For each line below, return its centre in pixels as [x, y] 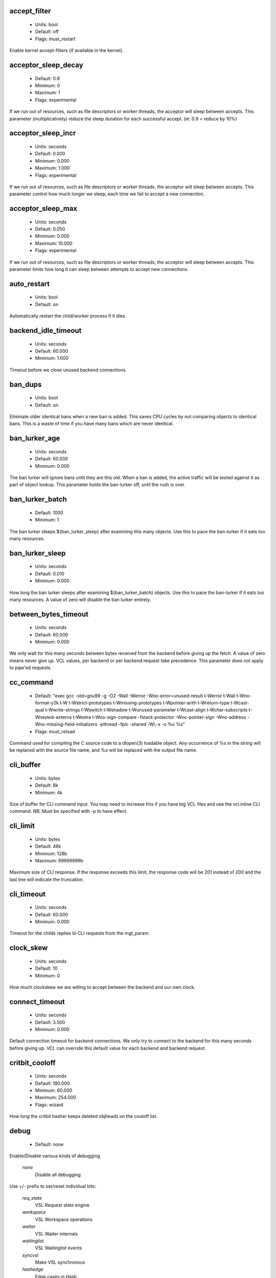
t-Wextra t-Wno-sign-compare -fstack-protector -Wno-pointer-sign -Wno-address [159, 717]
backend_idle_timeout [45, 330]
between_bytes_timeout [49, 614]
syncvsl [30, 1255]
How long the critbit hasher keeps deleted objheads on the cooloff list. [84, 1116]
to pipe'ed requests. [31, 668]
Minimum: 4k [49, 792]
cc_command [31, 682]
